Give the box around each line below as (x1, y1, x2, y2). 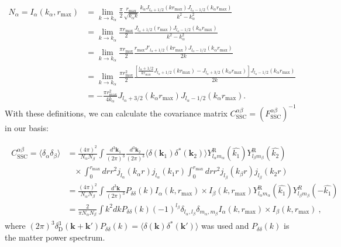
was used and (201, 219, 249, 232)
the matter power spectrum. (5, 231, 105, 243)
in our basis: (5, 121, 49, 133)
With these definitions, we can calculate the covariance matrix (5, 107, 228, 119)
